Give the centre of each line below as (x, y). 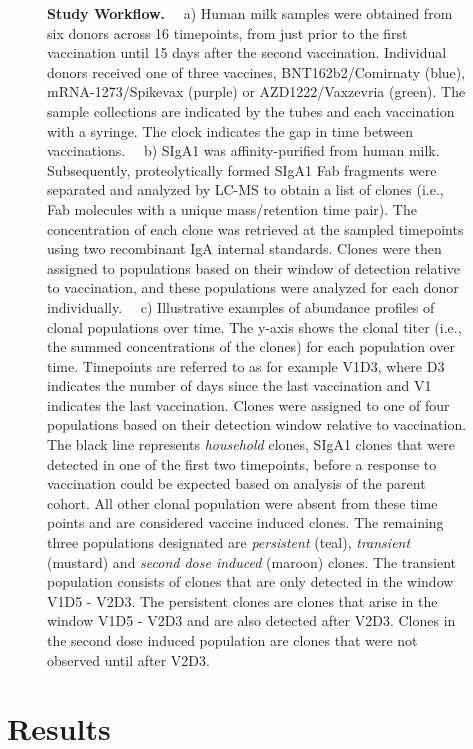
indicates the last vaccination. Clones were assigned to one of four (248, 404)
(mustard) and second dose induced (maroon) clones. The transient (252, 561)
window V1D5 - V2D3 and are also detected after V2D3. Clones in (251, 620)
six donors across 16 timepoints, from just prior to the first (227, 32)
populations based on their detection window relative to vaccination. (257, 424)
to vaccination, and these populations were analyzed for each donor (253, 287)
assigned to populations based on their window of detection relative (254, 267)
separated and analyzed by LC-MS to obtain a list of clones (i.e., (245, 189)
